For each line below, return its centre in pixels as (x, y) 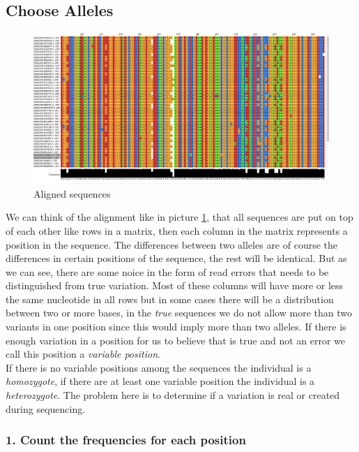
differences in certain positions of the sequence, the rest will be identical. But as (176, 258)
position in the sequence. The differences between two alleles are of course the (172, 244)
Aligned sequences (72, 193)
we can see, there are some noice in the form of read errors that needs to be (167, 271)
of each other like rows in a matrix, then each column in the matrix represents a (177, 230)
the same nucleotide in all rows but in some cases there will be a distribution (170, 299)
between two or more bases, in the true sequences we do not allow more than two (179, 313)
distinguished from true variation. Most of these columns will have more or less (175, 285)
